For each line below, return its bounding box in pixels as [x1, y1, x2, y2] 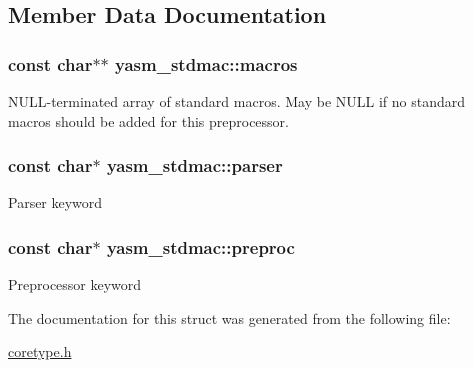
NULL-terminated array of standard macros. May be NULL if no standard [8, 91, 466, 111]
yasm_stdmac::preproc [106, 234, 295, 259]
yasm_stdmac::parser [106, 153, 283, 178]
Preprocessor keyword [8, 274, 142, 295]
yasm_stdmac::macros [115, 51, 298, 76]
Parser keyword [8, 192, 103, 213]
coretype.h [8, 341, 72, 362]
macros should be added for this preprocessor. [8, 110, 289, 131]
